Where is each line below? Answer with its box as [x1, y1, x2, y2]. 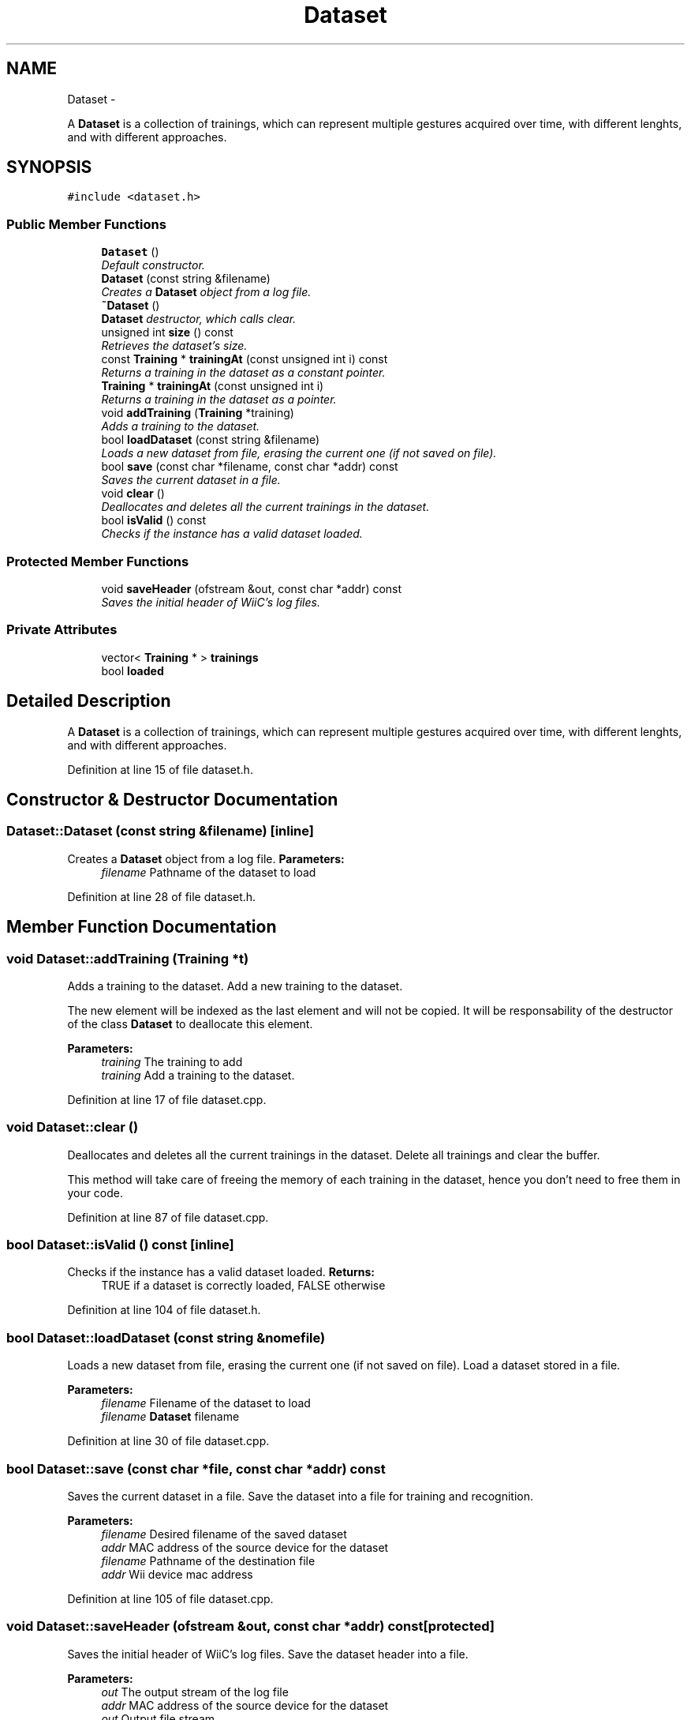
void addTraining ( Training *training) [101, 406, 294, 420]
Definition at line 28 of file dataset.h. [67, 889, 256, 903]
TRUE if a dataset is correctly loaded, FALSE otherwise [101, 1279, 386, 1293]
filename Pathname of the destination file [101, 1553, 316, 1568]
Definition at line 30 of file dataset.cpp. [67, 1434, 270, 1448]
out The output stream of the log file [101, 1684, 289, 1699]
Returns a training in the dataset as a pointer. [101, 392, 337, 407]
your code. [67, 1185, 124, 1200]
